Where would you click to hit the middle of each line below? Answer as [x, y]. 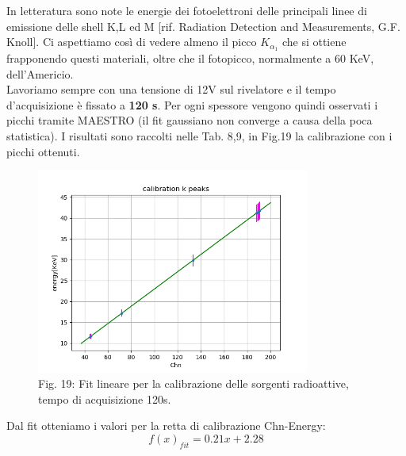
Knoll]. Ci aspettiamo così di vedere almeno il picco [132, 42]
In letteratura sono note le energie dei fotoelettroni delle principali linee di [187, 10]
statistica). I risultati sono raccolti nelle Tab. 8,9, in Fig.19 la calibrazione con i [199, 136]
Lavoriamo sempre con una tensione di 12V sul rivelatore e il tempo [171, 89]
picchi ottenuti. [43, 151]
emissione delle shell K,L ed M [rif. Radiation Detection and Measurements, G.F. [203, 26]
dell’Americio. [40, 73]
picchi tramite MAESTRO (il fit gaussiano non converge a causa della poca [190, 120]
